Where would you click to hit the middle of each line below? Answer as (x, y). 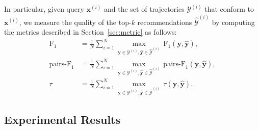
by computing (233, 22)
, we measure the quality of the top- (75, 22)
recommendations (165, 22)
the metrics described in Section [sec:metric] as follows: (90, 32)
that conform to (229, 9)
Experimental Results (62, 119)
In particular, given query (44, 9)
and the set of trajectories (144, 9)
